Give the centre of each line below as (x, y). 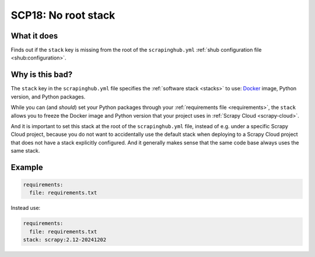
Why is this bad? (42, 75)
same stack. (25, 151)
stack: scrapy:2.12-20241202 (65, 240)
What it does (34, 36)
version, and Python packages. (48, 97)
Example (27, 167)
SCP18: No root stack (63, 15)
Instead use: (26, 208)
